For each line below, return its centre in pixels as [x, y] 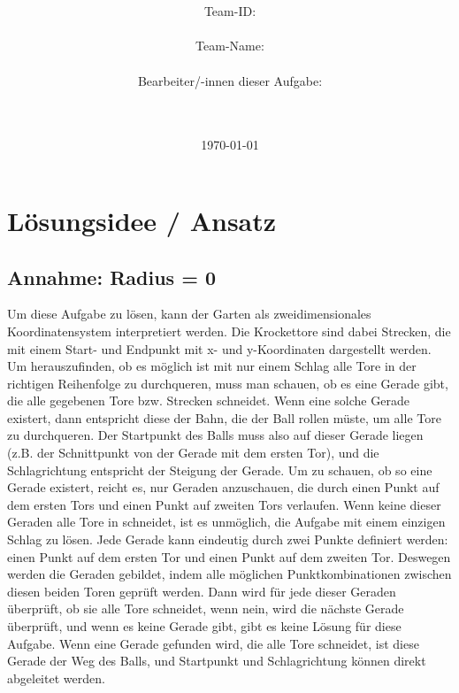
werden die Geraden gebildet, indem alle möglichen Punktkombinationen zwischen [229, 574]
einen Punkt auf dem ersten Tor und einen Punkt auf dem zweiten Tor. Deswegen [229, 556]
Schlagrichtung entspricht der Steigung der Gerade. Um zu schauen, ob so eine [220, 470]
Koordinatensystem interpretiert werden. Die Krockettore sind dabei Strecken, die [229, 331]
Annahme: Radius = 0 [112, 277]
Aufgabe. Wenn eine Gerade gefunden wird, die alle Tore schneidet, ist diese [213, 643]
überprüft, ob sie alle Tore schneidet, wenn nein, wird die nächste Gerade [206, 608]
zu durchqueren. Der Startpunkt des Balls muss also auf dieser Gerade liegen [215, 435]
